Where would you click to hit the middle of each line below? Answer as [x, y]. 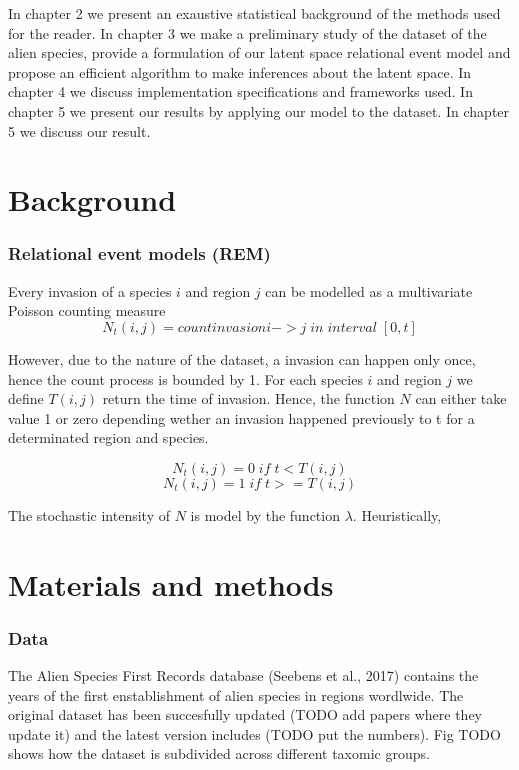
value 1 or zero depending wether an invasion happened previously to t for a [241, 417]
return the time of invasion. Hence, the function [248, 398]
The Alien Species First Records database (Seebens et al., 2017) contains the [243, 675]
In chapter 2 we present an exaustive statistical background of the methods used [254, 13]
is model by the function [265, 514]
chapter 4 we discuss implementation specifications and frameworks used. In [240, 91]
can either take [461, 398]
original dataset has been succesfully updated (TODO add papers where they [245, 714]
